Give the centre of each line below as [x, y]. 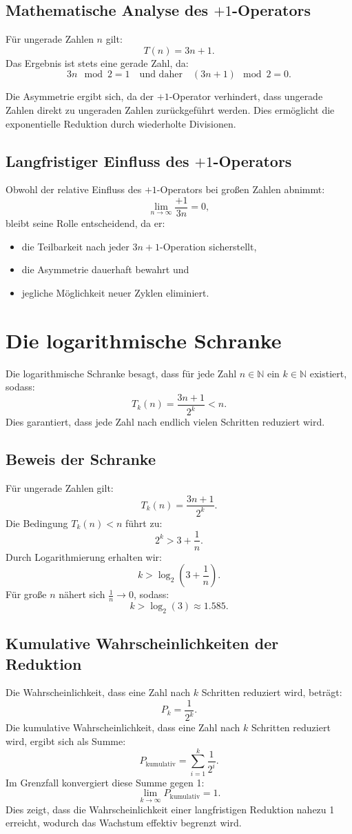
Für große [26, 594]
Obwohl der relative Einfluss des [74, 189]
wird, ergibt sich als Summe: [66, 741]
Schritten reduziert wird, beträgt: [272, 692]
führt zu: [144, 523]
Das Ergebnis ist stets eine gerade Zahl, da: [97, 62]
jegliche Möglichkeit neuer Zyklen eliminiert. [115, 292]
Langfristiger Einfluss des [97, 160]
